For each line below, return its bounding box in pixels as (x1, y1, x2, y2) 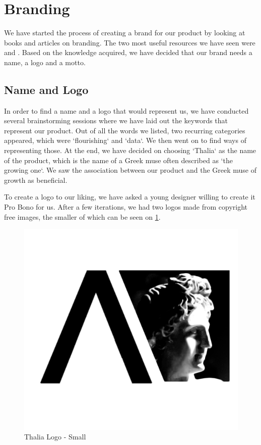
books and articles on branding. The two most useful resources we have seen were (4, 37, 255, 47)
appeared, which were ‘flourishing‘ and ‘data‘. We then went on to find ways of (4, 135, 246, 145)
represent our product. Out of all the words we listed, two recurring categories (4, 125, 245, 135)
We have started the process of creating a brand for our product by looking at (4, 27, 245, 38)
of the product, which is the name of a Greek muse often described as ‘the (4, 155, 233, 165)
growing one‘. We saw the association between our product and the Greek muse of (4, 165, 257, 175)
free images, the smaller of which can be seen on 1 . (4, 211, 161, 222)
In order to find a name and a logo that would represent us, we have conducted (4, 105, 249, 116)
